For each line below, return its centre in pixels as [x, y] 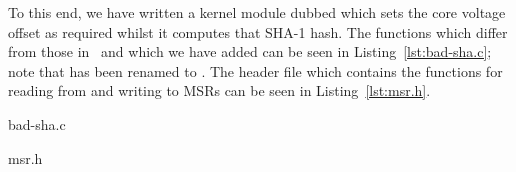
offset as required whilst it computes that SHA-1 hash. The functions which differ [258, 31]
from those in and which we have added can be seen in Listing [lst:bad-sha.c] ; [250, 51]
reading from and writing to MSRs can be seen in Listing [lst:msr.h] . [219, 90]
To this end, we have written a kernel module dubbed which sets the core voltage [257, 12]
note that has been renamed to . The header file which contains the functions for [255, 70]
